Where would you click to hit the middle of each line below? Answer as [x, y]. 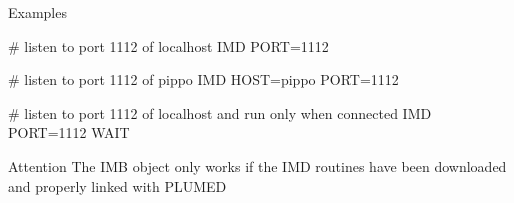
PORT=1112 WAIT [69, 132]
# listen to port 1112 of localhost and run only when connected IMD [220, 112]
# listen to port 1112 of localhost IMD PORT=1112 [168, 45]
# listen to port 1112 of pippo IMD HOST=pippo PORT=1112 [203, 79]
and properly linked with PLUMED [117, 185]
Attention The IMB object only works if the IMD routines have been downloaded [257, 165]
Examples [37, 12]
